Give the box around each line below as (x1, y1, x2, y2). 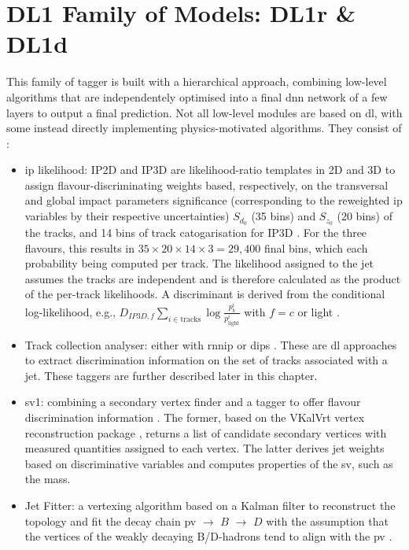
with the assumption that (266, 512, 389, 529)
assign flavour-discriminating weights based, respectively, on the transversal (24, 176, 389, 193)
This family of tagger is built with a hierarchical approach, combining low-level (6, 73, 387, 90)
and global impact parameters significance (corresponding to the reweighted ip (24, 192, 403, 209)
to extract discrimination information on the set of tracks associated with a (24, 352, 388, 368)
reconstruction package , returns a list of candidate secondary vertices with (24, 424, 387, 441)
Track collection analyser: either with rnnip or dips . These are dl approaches (24, 336, 397, 353)
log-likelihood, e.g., (24, 303, 116, 319)
